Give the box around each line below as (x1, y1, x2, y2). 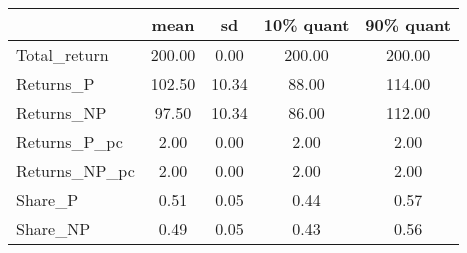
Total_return (16, 43, 109, 66)
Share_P (16, 188, 79, 211)
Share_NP (16, 217, 91, 240)
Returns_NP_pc (16, 159, 135, 182)
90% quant (365, 13, 451, 36)
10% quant (263, 13, 350, 36)
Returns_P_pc (16, 130, 123, 153)
